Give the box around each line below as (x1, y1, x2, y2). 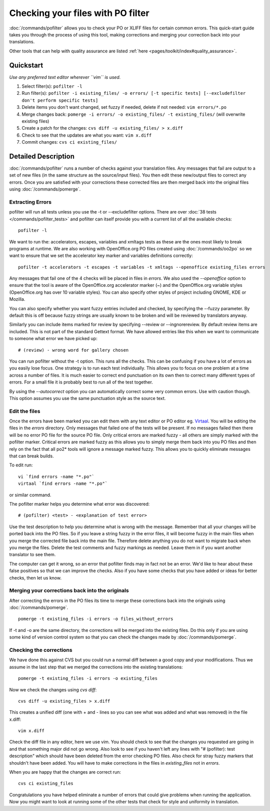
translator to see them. (9, 552, 56, 558)
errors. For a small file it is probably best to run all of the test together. (9, 379, 153, 385)
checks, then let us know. (9, 575, 62, 581)
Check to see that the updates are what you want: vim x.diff (21, 132, 152, 138)
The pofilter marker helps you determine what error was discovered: (9, 501, 150, 507)
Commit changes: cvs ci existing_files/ (21, 139, 117, 145)
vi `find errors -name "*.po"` (18, 474, 95, 479)
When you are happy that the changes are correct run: (9, 769, 121, 775)
